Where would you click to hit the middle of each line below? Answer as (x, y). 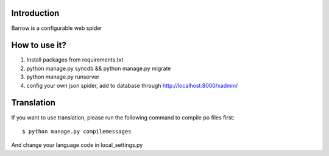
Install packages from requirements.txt (75, 60)
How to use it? (39, 45)
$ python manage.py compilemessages (77, 131)
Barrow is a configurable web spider (57, 28)
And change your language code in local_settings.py (77, 145)
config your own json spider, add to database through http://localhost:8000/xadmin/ (132, 85)
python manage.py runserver (63, 77)
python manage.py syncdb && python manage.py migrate (99, 68)
